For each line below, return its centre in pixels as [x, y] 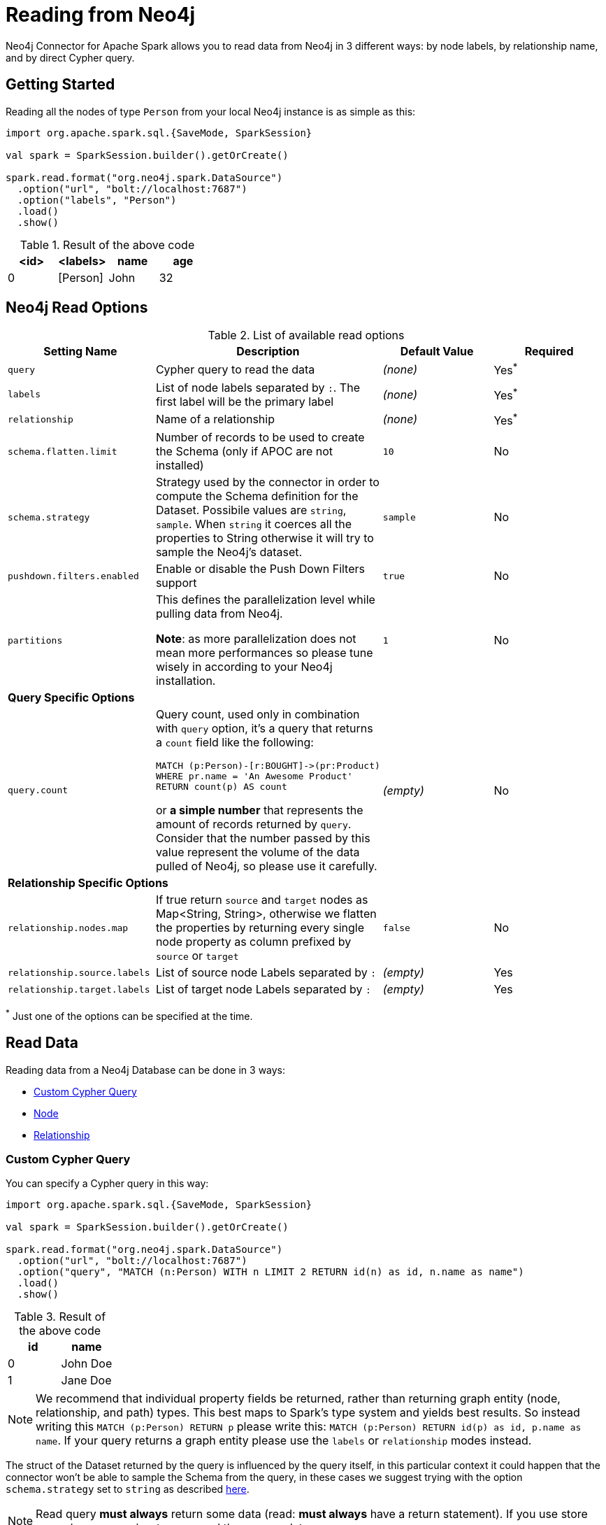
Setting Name [80, 352]
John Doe [87, 1364]
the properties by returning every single [260, 928]
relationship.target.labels [79, 989]
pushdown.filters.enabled [73, 576]
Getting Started [60, 85]
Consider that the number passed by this [263, 838]
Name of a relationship [215, 419]
